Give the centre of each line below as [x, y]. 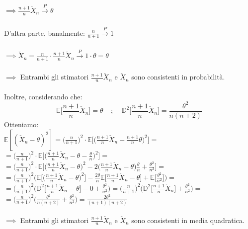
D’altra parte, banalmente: [44, 33]
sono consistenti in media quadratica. [188, 220]
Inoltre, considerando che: [43, 96]
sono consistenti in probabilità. [178, 77]
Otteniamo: [21, 124]
